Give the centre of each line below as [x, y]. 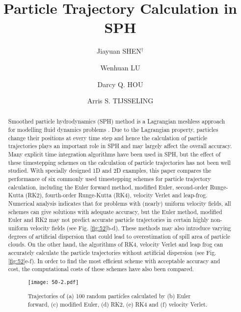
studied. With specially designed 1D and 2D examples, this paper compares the [110, 171]
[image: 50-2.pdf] [53, 282]
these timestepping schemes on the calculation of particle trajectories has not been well [119, 162]
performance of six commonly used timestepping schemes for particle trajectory [109, 179]
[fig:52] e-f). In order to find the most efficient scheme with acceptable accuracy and [114, 261]
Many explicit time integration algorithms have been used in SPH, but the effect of [114, 154]
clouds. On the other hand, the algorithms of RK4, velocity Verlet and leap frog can [116, 244]
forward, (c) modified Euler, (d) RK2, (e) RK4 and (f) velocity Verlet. [118, 304]
